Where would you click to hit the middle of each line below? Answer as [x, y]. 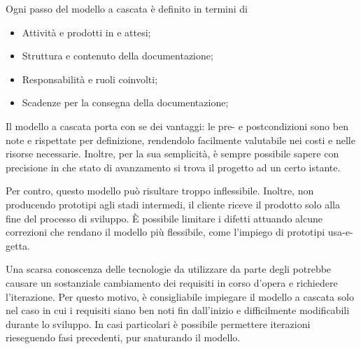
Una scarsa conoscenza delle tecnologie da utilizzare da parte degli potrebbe [169, 269]
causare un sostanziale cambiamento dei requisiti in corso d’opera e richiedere [172, 282]
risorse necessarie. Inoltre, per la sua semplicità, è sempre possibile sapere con [172, 154]
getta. [18, 245]
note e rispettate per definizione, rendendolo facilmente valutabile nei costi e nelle [180, 140]
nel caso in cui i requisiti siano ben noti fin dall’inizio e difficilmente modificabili [178, 310]
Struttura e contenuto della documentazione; [118, 56]
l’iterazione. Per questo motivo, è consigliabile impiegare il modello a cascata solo [180, 296]
